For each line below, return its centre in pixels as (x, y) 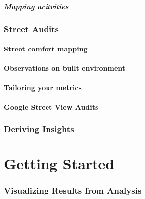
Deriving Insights (39, 129)
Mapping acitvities (36, 6)
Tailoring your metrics (43, 87)
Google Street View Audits (51, 107)
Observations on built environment (65, 68)
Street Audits (31, 28)
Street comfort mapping (46, 49)
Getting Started (59, 164)
